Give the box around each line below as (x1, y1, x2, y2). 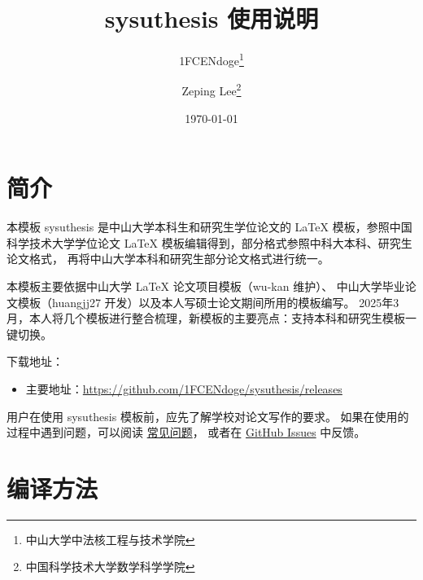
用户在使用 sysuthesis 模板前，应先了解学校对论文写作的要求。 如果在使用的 (7, 407, 409, 424)
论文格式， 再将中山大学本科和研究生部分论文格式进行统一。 (7, 250, 329, 267)
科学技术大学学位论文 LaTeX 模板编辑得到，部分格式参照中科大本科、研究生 (7, 234, 412, 251)
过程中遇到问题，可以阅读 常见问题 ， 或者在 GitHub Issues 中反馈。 (7, 424, 366, 441)
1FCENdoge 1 (179, 50, 244, 68)
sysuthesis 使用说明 (104, 2, 319, 35)
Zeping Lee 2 (181, 80, 242, 99)
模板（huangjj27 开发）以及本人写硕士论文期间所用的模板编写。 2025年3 (17, 293, 399, 310)
